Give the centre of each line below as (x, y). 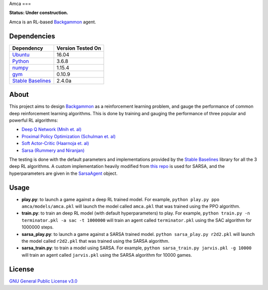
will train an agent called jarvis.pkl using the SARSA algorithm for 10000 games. (107, 255)
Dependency (28, 48)
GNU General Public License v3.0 (43, 281)
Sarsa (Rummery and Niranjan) (53, 150)
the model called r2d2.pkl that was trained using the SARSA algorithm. (96, 241)
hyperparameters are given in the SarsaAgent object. (63, 173)
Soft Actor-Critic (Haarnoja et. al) (55, 144)
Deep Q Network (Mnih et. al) (52, 130)
